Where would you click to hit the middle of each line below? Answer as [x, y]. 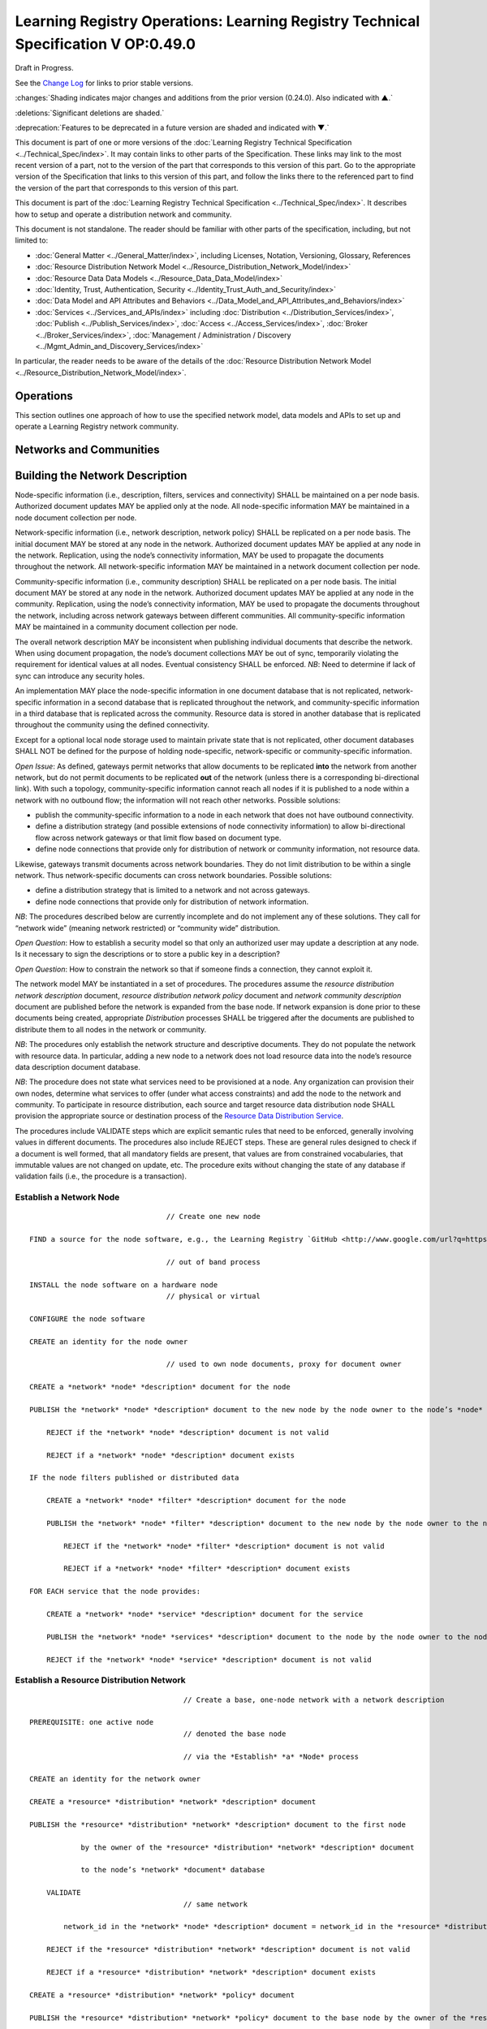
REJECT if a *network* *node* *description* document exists [170, 1455]
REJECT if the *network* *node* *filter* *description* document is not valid [224, 1546]
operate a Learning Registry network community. [97, 427]
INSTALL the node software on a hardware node [124, 1285]
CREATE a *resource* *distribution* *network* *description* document [173, 1802]
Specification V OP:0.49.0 [106, 44]
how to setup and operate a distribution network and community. [123, 214]
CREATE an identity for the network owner [115, 1779]
